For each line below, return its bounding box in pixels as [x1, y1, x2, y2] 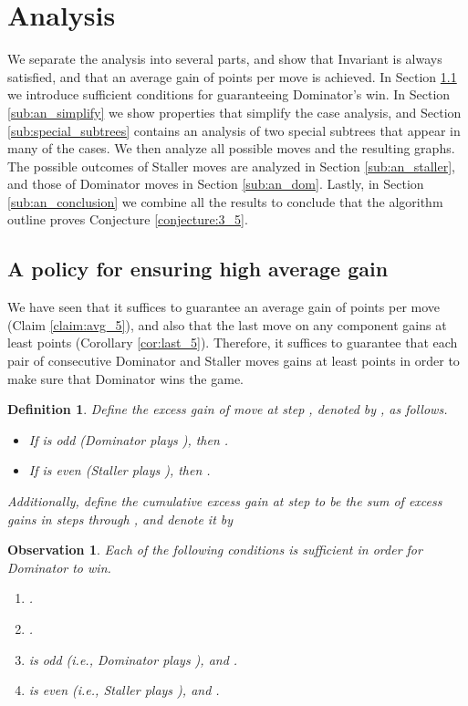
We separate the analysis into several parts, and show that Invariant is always [7, 49, 442, 68]
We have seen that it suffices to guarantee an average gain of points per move [7, 297, 441, 317]
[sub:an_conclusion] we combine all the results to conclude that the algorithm [7, 192, 443, 211]
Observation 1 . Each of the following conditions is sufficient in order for [7, 540, 422, 559]
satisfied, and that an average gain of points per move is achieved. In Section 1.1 [7, 67, 457, 86]
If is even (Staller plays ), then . [28, 461, 211, 480]
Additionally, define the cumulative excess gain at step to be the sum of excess [7, 492, 442, 511]
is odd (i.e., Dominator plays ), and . [28, 649, 238, 669]
